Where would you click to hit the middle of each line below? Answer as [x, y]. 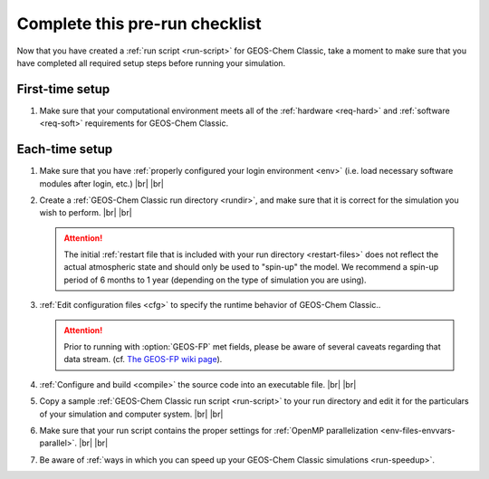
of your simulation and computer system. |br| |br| [131, 414]
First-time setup [63, 89]
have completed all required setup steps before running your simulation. [151, 62]
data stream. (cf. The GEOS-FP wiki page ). [143, 359]
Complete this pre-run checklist [139, 24]
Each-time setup [65, 149]
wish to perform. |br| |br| [86, 213]
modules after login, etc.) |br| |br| [102, 183]
